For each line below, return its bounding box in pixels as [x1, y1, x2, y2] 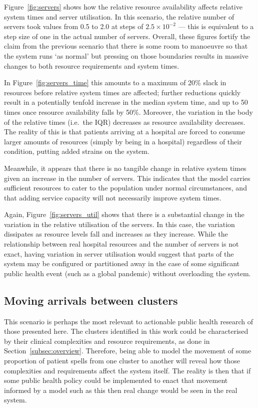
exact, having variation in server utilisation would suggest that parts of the [4, 248, 234, 259]
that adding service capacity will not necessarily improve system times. [4, 192, 221, 202]
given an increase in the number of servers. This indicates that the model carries [4, 172, 250, 183]
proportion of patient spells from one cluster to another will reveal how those [4, 355, 240, 366]
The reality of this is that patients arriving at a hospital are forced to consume [4, 126, 245, 137]
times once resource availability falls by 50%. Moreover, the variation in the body [4, 106, 253, 117]
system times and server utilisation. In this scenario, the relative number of [4, 11, 234, 22]
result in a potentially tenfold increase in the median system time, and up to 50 [4, 97, 248, 107]
